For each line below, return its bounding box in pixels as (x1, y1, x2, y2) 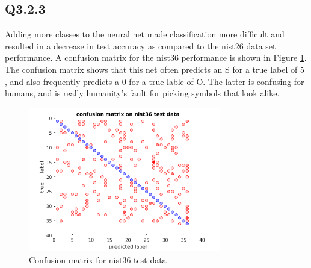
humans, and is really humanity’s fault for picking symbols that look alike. (5, 87, 280, 99)
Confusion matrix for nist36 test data (29, 253, 167, 266)
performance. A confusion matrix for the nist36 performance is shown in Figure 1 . (5, 51, 307, 64)
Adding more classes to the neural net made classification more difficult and (5, 28, 285, 40)
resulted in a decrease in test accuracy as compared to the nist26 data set (5, 39, 276, 52)
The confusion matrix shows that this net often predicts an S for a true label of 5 (5, 63, 304, 75)
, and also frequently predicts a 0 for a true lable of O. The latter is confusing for (5, 75, 304, 87)
